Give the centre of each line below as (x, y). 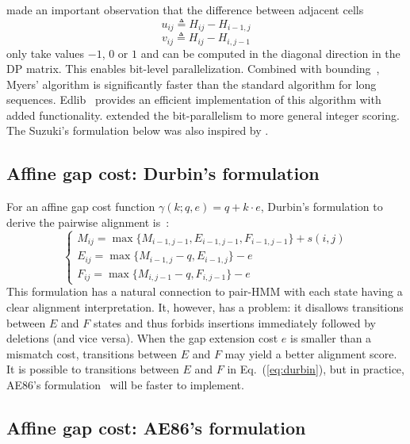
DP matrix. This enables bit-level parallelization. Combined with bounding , (193, 69)
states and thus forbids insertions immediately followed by (234, 322)
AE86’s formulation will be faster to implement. (125, 384)
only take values (46, 53)
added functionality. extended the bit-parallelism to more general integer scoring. (203, 115)
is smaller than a (331, 338)
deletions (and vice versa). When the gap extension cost (142, 338)
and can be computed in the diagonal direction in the (270, 53)
